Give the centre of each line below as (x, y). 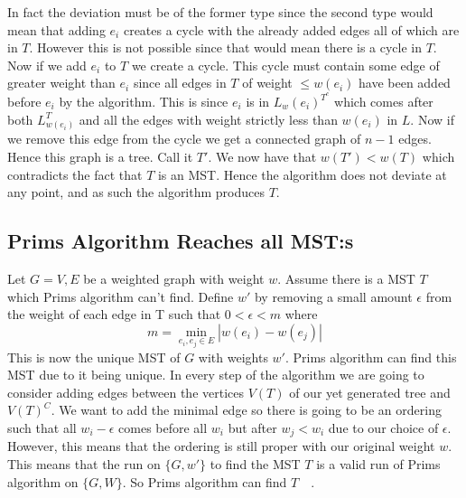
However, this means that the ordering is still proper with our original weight (221, 446)
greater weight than (61, 83)
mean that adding (56, 29)
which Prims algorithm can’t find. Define (121, 296)
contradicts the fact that (75, 174)
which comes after (384, 102)
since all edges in (180, 83)
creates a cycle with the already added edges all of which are (291, 29)
